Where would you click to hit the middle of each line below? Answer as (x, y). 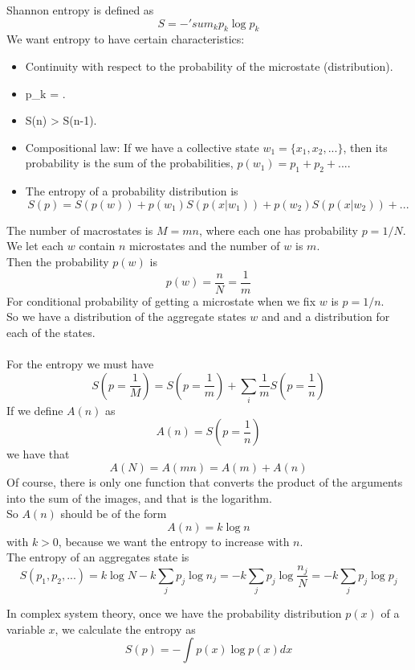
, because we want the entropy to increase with (174, 541)
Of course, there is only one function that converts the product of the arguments (205, 482)
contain (97, 246)
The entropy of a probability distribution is (132, 191)
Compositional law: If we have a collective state (142, 147)
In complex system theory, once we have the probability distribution (174, 613)
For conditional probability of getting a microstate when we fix (161, 300)
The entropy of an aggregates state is (98, 557)
